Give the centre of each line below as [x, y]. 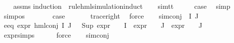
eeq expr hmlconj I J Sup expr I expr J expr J [103, 25]
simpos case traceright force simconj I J [101, 15]
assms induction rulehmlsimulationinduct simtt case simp [122, 6]
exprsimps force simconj [56, 34]
